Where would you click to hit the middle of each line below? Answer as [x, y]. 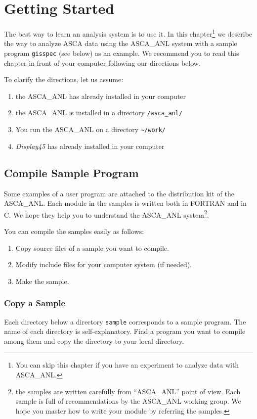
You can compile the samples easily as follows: [74, 231]
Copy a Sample [35, 303]
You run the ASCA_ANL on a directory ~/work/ [91, 129]
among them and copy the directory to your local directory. [94, 341]
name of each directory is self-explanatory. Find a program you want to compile [125, 331]
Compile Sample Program [71, 172]
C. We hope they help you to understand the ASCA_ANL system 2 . [107, 214]
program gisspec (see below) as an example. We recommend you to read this [122, 53]
